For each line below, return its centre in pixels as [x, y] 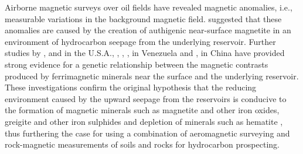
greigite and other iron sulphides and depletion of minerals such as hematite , [144, 121]
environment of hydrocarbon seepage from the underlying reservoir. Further [140, 41]
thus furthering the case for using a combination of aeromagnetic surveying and [147, 133]
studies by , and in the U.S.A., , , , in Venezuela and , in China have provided [145, 53]
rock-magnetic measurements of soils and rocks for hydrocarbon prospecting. [142, 144]
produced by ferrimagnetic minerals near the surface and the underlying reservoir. [152, 76]
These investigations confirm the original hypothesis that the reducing [131, 87]
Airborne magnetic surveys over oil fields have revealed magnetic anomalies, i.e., [149, 7]
